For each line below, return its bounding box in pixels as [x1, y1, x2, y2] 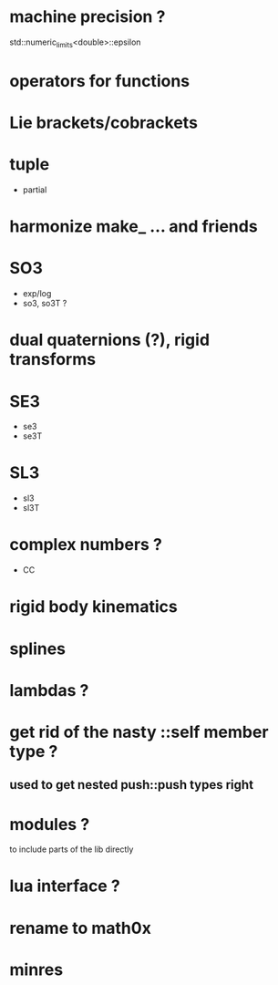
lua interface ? [9, 876, 120, 897]
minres [9, 959, 64, 980]
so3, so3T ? [22, 298, 67, 309]
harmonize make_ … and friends [9, 216, 258, 237]
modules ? [9, 814, 90, 835]
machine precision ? [9, 6, 166, 27]
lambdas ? [9, 679, 89, 700]
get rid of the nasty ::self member [9, 721, 269, 742]
